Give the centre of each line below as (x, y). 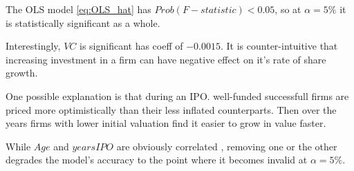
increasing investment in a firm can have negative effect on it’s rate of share (166, 59)
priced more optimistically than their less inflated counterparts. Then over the (171, 109)
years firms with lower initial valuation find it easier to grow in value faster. (166, 123)
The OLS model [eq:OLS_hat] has (78, 9)
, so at (288, 9)
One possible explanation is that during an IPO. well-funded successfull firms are (177, 95)
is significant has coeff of (131, 46)
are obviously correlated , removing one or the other (227, 146)
